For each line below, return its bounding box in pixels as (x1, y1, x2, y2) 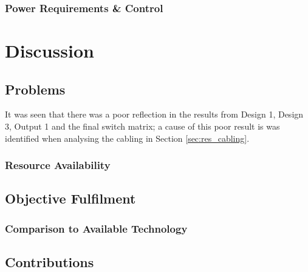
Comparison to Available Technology (5, 221, 188, 236)
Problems (5, 79, 66, 98)
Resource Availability (5, 158, 111, 173)
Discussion (5, 38, 94, 63)
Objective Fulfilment (5, 189, 136, 208)
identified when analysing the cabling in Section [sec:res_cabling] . (5, 131, 250, 144)
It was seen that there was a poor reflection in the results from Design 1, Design (5, 108, 304, 121)
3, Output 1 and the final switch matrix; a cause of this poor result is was (5, 120, 280, 133)
